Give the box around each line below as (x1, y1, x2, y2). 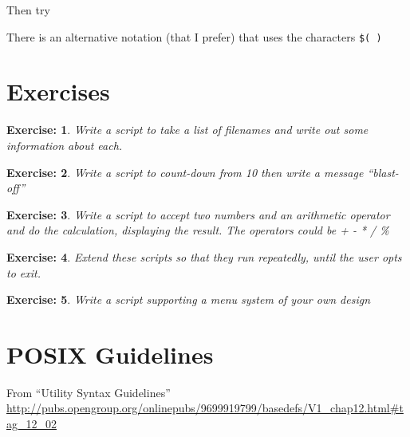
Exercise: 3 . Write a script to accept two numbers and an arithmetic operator (6, 206, 390, 222)
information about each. (6, 136, 123, 153)
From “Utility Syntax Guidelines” (6, 384, 171, 400)
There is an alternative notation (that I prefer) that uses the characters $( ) (6, 28, 382, 45)
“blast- (367, 163, 399, 180)
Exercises (6, 75, 110, 108)
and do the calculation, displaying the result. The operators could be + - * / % (6, 222, 389, 238)
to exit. (6, 264, 41, 281)
